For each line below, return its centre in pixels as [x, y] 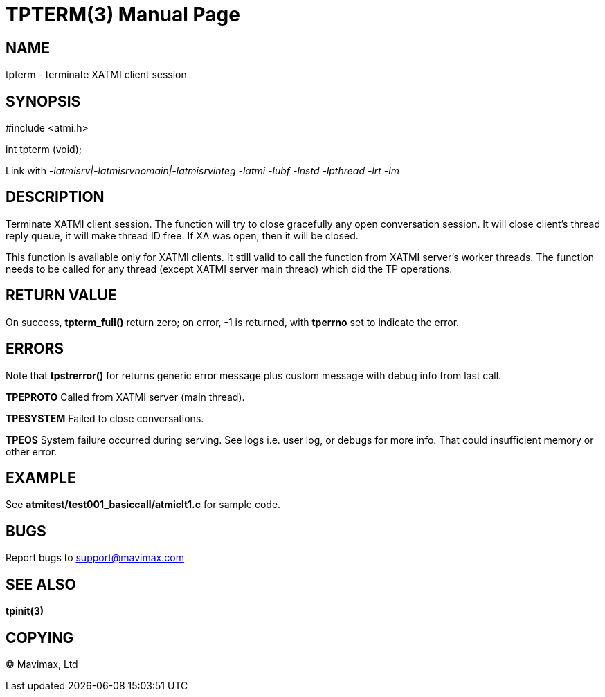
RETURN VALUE [61, 296]
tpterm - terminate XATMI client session [96, 75]
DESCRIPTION [55, 197]
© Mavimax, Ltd [42, 664]
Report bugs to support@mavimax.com [95, 558]
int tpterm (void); [44, 150]
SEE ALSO [41, 584]
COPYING [40, 637]
